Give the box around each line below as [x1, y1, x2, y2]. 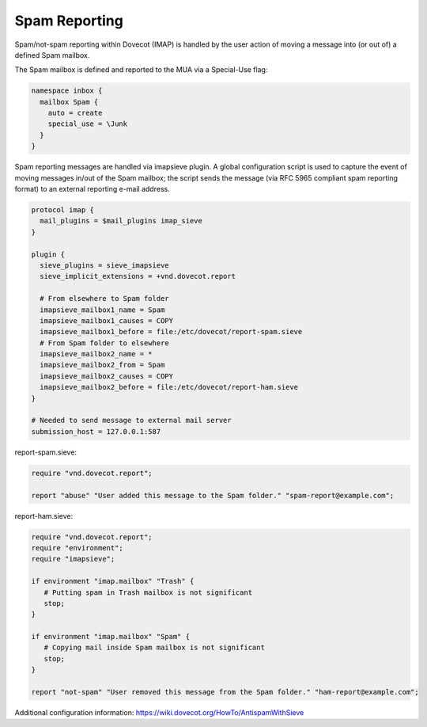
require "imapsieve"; [31, 554, 115, 564]
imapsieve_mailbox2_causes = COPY [40, 371, 174, 380]
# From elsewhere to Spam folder [40, 294, 169, 303]
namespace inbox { [31, 86, 103, 95]
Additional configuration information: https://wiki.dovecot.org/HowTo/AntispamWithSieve [14, 708, 304, 717]
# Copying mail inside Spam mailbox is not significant [43, 643, 265, 653]
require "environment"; [31, 543, 124, 552]
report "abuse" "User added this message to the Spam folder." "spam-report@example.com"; [31, 491, 395, 500]
